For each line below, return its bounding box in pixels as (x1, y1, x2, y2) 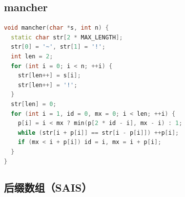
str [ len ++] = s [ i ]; (18, 72, 81, 79)
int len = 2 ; (11, 53, 53, 60)
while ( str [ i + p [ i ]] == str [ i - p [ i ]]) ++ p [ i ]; (18, 129, 179, 136)
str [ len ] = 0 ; (11, 100, 57, 107)
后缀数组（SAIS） (4, 179, 92, 195)
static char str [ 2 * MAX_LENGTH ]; (11, 34, 123, 41)
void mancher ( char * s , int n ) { (4, 24, 109, 32)
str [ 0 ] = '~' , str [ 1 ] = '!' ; (11, 43, 105, 51)
